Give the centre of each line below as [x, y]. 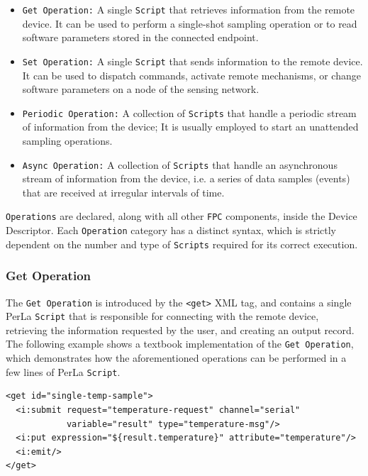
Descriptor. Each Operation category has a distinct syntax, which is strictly [171, 230]
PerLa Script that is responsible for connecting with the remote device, [162, 316]
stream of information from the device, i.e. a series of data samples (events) [186, 178]
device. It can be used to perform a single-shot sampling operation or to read [190, 23]
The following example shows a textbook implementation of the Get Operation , [180, 344]
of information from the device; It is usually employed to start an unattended [190, 127]
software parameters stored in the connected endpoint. [140, 37]
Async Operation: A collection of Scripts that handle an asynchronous [180, 164]
